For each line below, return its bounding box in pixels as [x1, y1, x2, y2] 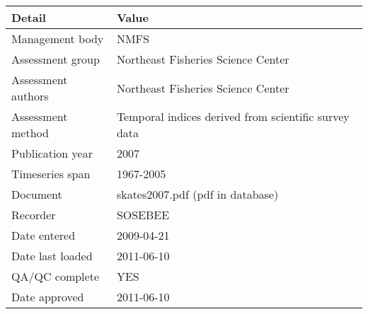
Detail [11, 9, 46, 25]
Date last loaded [11, 248, 93, 264]
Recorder [11, 207, 56, 223]
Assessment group [11, 51, 100, 67]
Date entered [11, 227, 76, 243]
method [11, 124, 49, 141]
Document [11, 186, 62, 202]
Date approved [11, 289, 84, 305]
